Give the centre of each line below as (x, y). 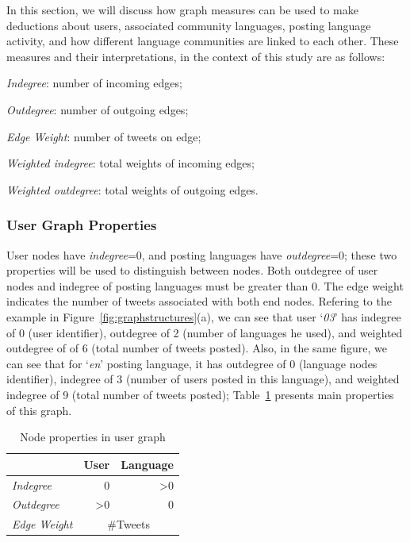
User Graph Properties (82, 225)
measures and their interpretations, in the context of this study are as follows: (196, 56)
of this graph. (39, 410)
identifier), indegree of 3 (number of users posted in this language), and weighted (203, 379)
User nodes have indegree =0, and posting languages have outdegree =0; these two (202, 254)
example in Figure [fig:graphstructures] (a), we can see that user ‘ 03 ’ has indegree (204, 316)
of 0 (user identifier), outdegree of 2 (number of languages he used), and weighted (205, 332)
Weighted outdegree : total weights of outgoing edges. (132, 189)
